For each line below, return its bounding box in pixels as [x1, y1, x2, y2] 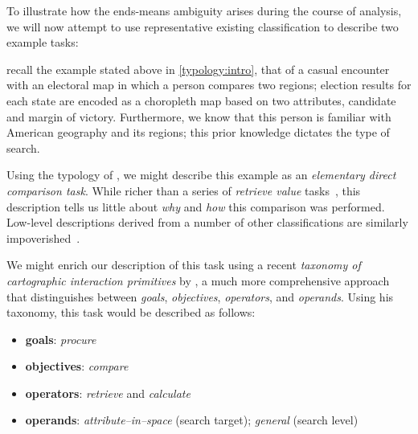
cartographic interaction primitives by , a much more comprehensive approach [6, 272, 390, 289]
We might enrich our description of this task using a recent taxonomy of [6, 256, 361, 273]
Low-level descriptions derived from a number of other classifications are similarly [6, 214, 408, 231]
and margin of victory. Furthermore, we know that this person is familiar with [6, 108, 391, 125]
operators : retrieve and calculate [25, 384, 191, 401]
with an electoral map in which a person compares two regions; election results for [6, 76, 412, 93]
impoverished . [6, 229, 80, 246]
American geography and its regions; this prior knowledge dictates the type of [6, 124, 390, 141]
